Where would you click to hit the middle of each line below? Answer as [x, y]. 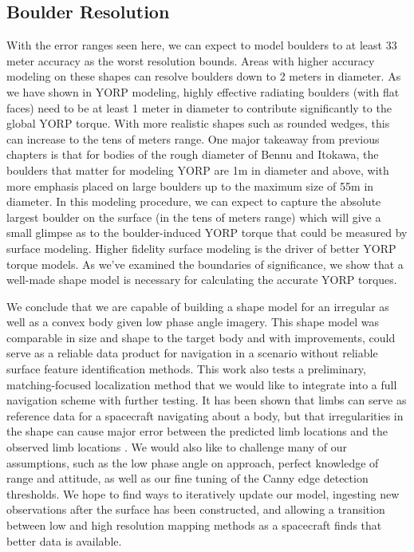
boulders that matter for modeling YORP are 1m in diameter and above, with [198, 170]
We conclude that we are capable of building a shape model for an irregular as [198, 306]
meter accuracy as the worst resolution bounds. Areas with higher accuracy [191, 60]
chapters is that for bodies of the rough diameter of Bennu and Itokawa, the [193, 154]
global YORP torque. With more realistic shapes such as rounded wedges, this [198, 123]
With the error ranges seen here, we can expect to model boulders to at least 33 [202, 45]
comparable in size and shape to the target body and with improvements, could [201, 337]
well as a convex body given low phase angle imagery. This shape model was [193, 322]
